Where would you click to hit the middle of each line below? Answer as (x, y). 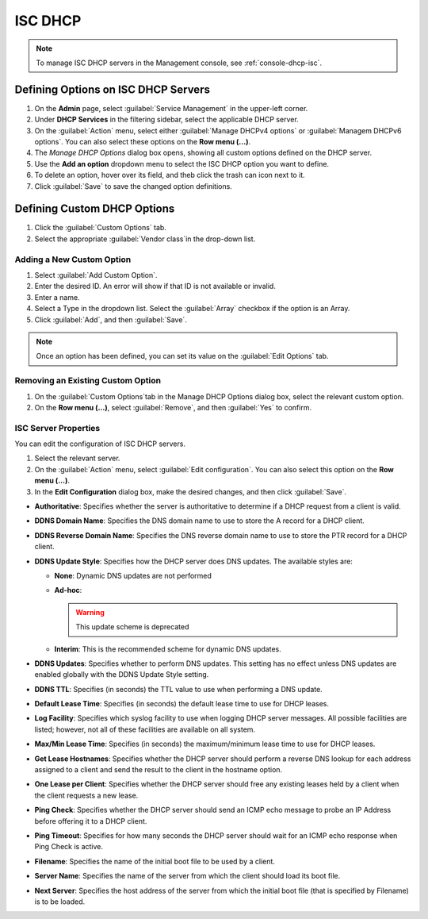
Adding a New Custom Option (73, 260)
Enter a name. (57, 297)
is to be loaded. (60, 902)
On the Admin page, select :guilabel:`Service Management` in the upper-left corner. (171, 108)
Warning (90, 612)
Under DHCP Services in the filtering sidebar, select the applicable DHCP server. (166, 120)
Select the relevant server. (77, 458)
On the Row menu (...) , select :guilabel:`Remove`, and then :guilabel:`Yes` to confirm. (173, 407)
